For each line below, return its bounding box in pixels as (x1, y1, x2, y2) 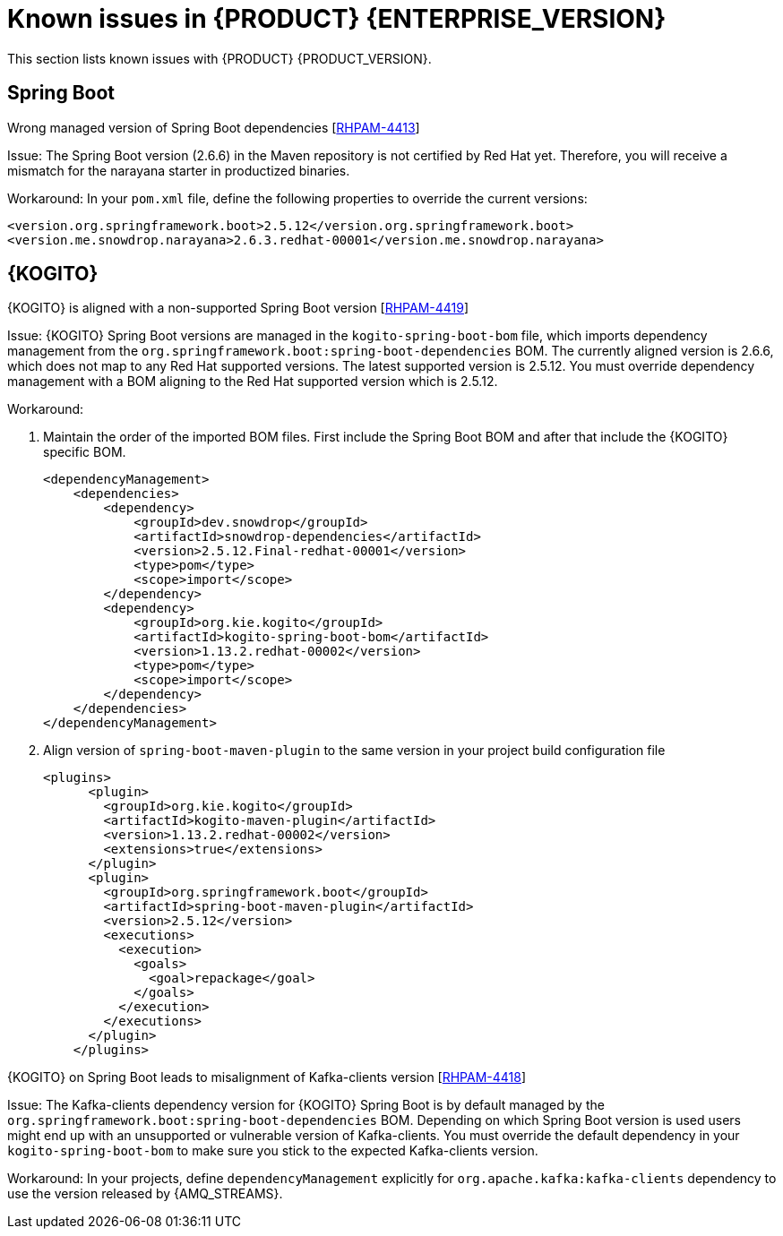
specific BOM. (43, 444, 126, 460)
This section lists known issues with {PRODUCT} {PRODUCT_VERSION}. (7, 50, 432, 66)
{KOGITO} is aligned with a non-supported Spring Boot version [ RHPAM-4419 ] (7, 300, 469, 316)
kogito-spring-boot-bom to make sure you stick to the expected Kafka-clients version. (7, 1143, 538, 1159)
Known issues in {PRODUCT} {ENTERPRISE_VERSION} (7, 4, 667, 34)
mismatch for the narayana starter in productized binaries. (7, 162, 350, 178)
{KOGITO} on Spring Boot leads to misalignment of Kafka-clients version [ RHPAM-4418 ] (7, 1069, 527, 1086)
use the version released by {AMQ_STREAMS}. (7, 1186, 283, 1202)
